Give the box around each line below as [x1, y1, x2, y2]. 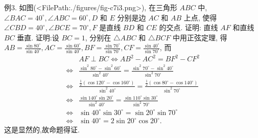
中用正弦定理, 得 [172, 32, 227, 42]
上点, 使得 [183, 12, 217, 22]
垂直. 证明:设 [17, 32, 59, 42]
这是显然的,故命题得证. [4, 124, 80, 135]
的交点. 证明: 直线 [159, 22, 218, 33]
